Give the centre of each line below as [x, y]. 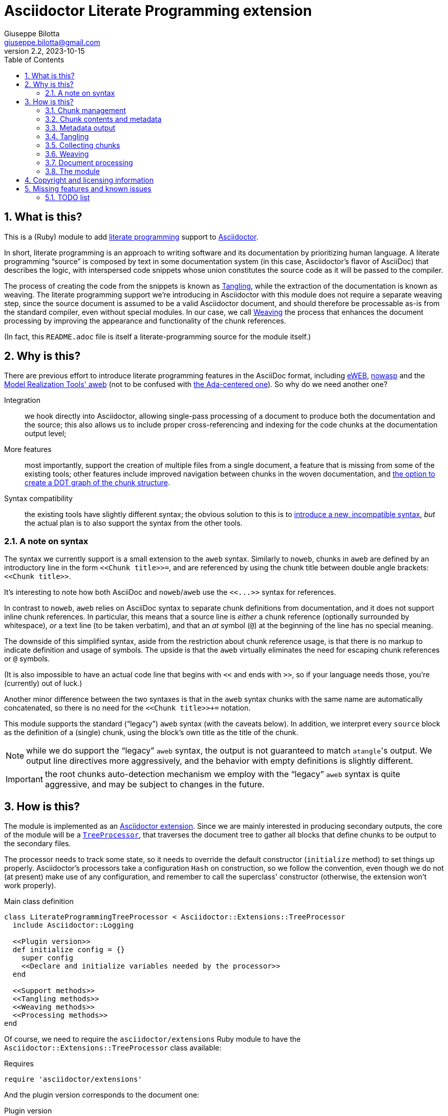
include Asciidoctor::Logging [73, 925]
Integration [22, 400]
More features [28, 449]
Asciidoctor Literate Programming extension [158, 11]
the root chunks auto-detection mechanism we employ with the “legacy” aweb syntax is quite [222, 774]
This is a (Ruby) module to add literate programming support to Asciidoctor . [131, 237]
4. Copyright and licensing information [89, 180]
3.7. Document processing [89, 162]
